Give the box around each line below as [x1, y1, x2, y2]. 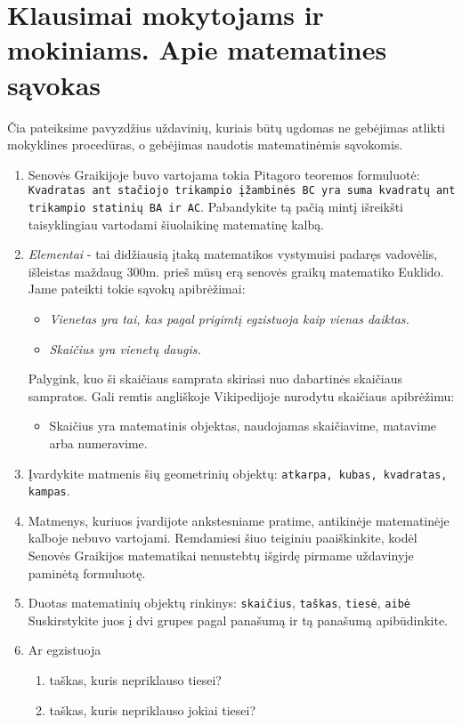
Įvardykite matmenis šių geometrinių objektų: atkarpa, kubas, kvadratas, [28, 463, 448, 482]
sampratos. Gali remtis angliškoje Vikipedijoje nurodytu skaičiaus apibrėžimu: [28, 386, 455, 405]
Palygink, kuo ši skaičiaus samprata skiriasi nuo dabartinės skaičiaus [28, 369, 403, 388]
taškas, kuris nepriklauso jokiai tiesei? [49, 700, 256, 719]
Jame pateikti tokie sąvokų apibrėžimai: [28, 279, 246, 298]
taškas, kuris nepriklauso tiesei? [49, 671, 222, 689]
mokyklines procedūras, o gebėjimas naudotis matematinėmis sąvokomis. [7, 135, 403, 154]
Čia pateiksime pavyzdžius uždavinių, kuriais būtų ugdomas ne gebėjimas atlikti [7, 117, 446, 136]
